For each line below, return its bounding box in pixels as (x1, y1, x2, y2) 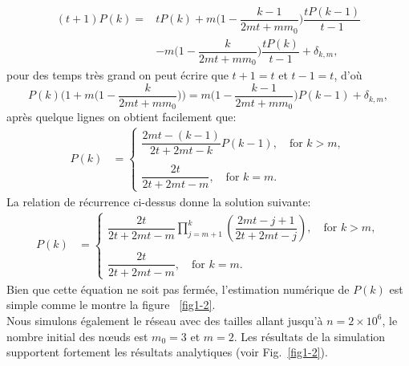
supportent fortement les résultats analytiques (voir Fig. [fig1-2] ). (6, 344, 328, 360)
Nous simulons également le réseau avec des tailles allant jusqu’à (6, 311, 323, 328)
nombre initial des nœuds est (6, 327, 148, 344)
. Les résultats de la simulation (233, 327, 386, 344)
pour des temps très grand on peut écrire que (6, 67, 229, 83)
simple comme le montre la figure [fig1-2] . (6, 296, 216, 313)
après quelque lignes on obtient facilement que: (6, 108, 237, 125)
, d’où (334, 67, 362, 83)
